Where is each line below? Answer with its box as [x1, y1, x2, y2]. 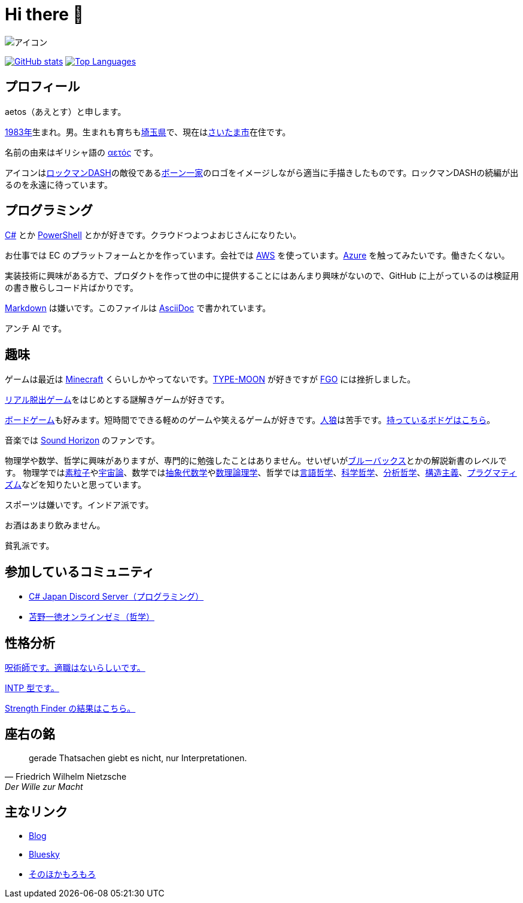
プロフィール [5, 79, 80, 95]
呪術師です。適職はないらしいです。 [5, 662, 145, 673]
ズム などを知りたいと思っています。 [5, 479, 146, 490]
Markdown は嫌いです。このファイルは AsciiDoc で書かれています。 [5, 303, 271, 314]
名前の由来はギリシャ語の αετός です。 [5, 147, 158, 157]
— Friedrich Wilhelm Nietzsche [5, 771, 127, 782]
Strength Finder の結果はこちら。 [5, 703, 136, 713]
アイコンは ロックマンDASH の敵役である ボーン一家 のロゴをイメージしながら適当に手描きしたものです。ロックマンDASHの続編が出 [5, 167, 519, 178]
